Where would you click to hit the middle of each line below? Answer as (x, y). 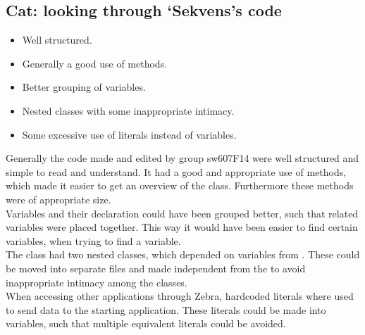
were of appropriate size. (58, 199)
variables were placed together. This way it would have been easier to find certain (182, 227)
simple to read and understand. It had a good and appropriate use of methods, (176, 171)
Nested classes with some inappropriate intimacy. (128, 110)
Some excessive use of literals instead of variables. (129, 134)
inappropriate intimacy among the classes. (97, 282)
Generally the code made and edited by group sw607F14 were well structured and (182, 158)
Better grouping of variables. (84, 87)
